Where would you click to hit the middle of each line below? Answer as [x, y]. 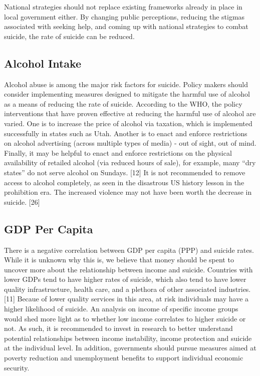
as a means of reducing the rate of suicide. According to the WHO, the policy [123, 103]
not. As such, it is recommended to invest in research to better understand [118, 328]
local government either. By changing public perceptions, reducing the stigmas [124, 16]
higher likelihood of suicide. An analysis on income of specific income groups [121, 309]
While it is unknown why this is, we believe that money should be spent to [119, 260]
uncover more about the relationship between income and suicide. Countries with [128, 269]
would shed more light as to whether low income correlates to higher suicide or [125, 318]
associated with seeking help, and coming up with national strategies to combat [126, 26]
